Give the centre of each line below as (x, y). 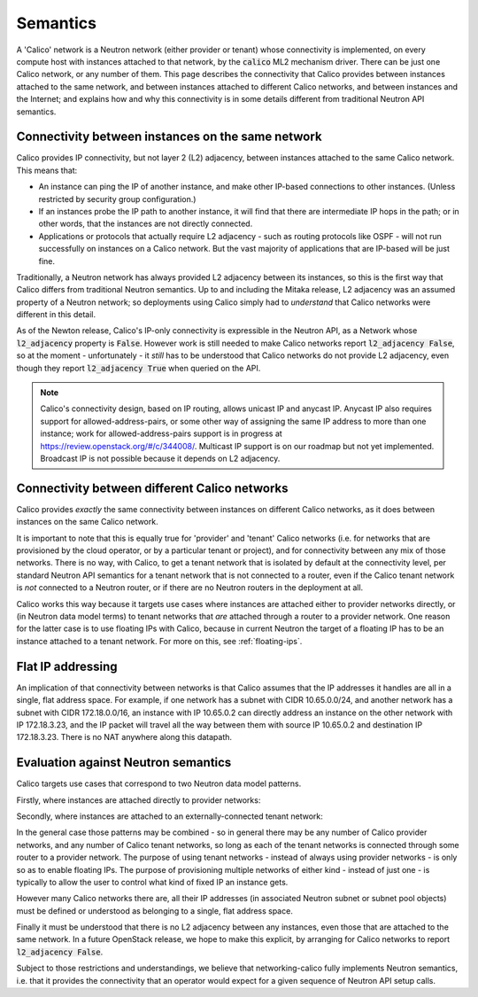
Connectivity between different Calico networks (152, 488)
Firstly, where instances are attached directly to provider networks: (139, 800)
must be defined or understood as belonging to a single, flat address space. (155, 911)
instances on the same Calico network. (87, 522)
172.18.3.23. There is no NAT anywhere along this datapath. (124, 737)
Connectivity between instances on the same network (169, 137)
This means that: (47, 170)
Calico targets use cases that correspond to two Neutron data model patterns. (159, 783)
